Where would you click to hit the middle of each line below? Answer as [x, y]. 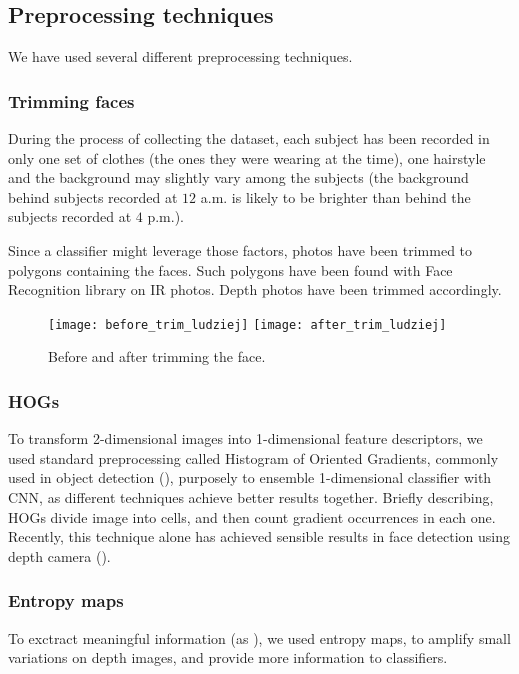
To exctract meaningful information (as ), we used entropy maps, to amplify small [259, 637]
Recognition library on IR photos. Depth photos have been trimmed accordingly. [255, 289]
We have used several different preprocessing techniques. [180, 56]
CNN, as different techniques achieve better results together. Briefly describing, [251, 497]
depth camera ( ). [59, 555]
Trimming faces [71, 100]
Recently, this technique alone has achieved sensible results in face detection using [259, 536]
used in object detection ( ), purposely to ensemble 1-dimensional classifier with [250, 477]
